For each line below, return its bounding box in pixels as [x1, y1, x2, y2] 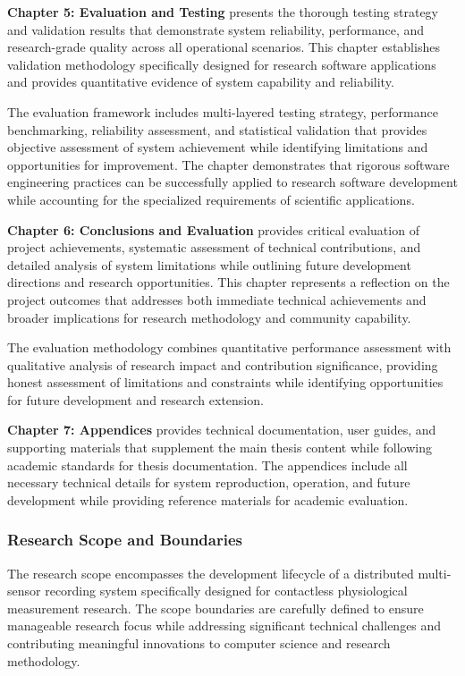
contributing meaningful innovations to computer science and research [7, 634, 391, 653]
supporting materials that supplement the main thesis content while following [7, 438, 432, 457]
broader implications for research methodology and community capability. [7, 308, 411, 326]
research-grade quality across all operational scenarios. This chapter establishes [7, 38, 440, 56]
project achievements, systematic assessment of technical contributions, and [7, 238, 421, 257]
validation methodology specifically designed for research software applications [7, 55, 436, 73]
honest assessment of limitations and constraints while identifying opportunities [7, 373, 444, 392]
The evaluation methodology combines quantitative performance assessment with [7, 338, 452, 357]
